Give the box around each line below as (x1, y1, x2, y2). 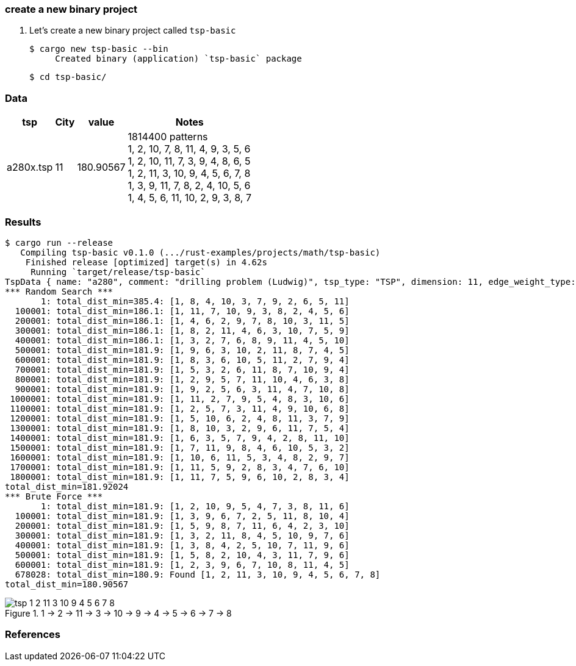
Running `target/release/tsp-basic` (31, 267, 206, 277)
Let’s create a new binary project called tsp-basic (29, 25, 236, 36)
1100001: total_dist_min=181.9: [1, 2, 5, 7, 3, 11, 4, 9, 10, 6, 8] (10, 403, 350, 414)
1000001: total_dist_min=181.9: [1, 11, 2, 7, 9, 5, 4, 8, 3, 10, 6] (10, 393, 350, 404)
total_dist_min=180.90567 (5, 579, 129, 589)
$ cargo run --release (5, 237, 113, 248)
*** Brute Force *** (5, 491, 103, 501)
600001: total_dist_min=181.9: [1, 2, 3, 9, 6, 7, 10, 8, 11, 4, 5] (15, 559, 350, 570)
